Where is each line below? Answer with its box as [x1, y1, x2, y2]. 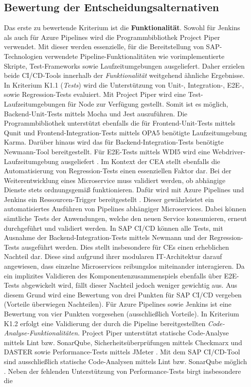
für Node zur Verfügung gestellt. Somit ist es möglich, [68, 98, 229, 109]
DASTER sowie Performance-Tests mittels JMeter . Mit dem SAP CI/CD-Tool [4, 347, 240, 357]
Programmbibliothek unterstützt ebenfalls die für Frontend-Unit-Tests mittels [4, 118, 235, 128]
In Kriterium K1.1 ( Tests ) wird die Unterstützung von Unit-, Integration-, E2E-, [4, 79, 244, 90]
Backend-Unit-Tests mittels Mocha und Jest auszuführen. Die [4, 108, 188, 118]
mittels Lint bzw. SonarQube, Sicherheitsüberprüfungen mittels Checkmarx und [4, 337, 242, 347]
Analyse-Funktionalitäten [4, 328, 78, 338]
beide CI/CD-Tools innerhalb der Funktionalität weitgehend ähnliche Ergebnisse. [4, 70, 245, 80]
